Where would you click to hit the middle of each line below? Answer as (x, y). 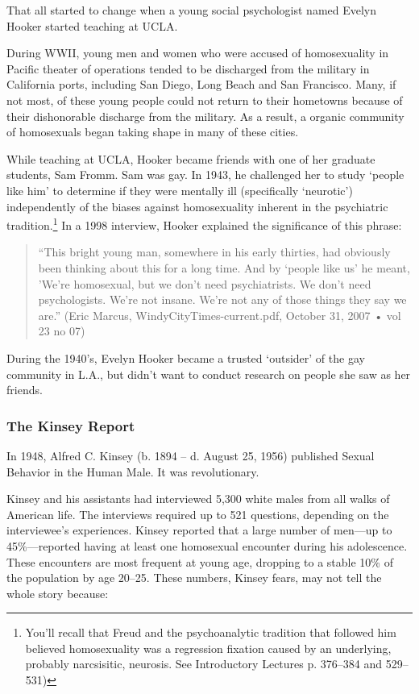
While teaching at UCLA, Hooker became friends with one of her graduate (191, 158)
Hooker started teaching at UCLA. (92, 25)
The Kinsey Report (71, 425)
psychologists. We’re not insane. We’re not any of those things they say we (222, 299)
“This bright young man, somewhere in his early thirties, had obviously (214, 252)
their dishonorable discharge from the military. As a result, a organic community (205, 116)
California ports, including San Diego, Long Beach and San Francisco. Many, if (201, 84)
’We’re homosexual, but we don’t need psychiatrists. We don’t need (205, 283)
